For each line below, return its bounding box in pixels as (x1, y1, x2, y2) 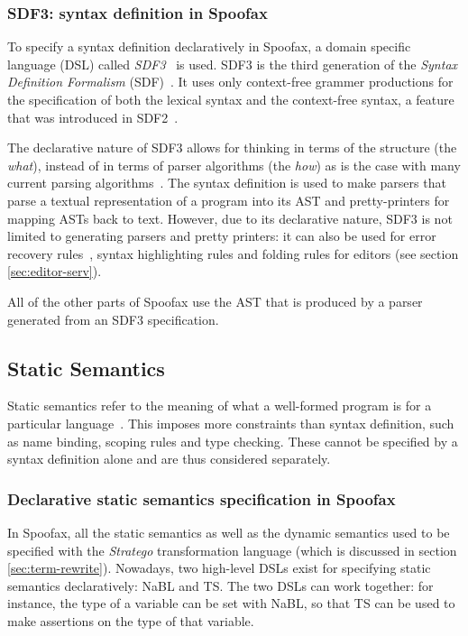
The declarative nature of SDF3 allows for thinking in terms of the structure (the (7, 138, 457, 157)
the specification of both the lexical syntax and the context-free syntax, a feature (7, 90, 454, 108)
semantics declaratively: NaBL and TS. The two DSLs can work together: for (7, 576, 434, 595)
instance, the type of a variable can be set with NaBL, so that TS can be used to (7, 594, 455, 613)
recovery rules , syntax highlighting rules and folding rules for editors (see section (7, 244, 459, 263)
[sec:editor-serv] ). (7, 262, 102, 281)
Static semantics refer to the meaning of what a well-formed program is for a (7, 396, 432, 415)
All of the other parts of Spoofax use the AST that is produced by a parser (7, 291, 423, 310)
